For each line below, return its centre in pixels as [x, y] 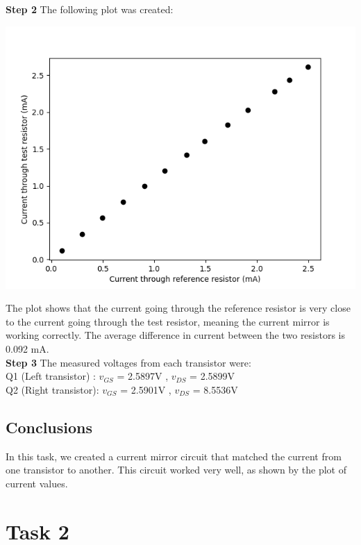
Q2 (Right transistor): [52, 389]
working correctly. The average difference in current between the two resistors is [176, 335]
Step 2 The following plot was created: [90, 9]
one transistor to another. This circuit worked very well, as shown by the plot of [176, 470]
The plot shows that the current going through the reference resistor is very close [178, 308]
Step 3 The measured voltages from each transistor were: [128, 362]
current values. [37, 483]
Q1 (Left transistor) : [51, 376]
